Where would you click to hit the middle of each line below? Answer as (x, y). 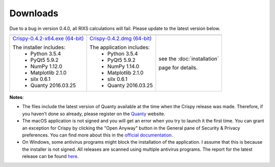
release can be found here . (50, 156)
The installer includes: (39, 47)
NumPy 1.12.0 (46, 66)
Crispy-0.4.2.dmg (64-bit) (121, 38)
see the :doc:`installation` (189, 58)
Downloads (34, 13)
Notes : (17, 97)
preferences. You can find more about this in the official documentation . (98, 135)
